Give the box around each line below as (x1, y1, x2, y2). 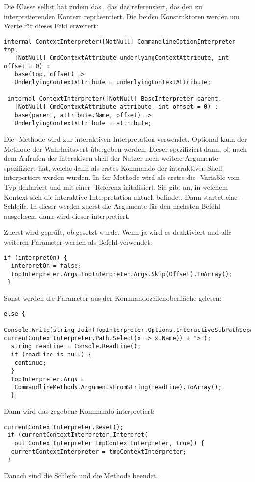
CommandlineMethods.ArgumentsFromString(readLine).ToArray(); (14, 383, 222, 391)
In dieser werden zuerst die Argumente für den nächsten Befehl (30, 201, 220, 211)
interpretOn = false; (11, 262, 81, 270)
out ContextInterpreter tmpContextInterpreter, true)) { (14, 439, 204, 447)
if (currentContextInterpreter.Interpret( (7, 431, 148, 439)
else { (4, 310, 25, 317)
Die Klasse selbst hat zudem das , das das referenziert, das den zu (4, 1, 202, 11)
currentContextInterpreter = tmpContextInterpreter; (11, 448, 187, 455)
